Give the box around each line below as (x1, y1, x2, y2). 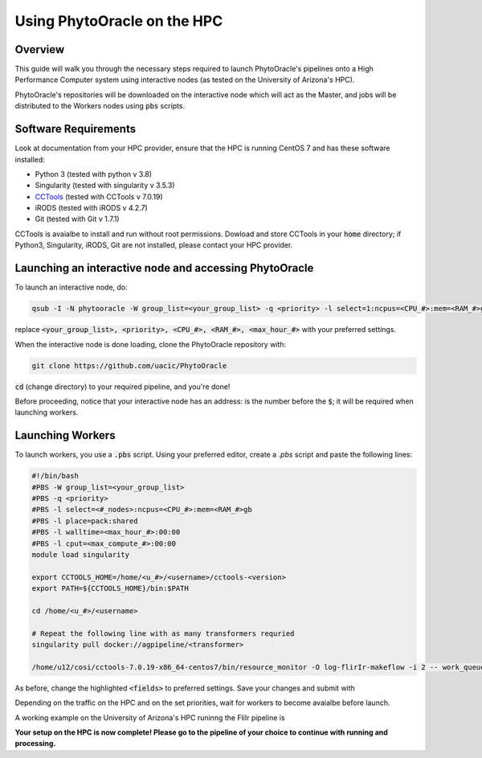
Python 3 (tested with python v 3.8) (35, 169, 153, 178)
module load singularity (31, 550, 130, 559)
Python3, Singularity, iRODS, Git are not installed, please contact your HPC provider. (14, 240, 293, 250)
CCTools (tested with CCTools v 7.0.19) (35, 191, 164, 201)
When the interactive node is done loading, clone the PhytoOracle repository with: (14, 339, 287, 349)
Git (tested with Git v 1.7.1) (35, 214, 120, 224)
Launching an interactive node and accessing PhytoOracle (14, 261, 314, 275)
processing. (14, 739, 56, 748)
